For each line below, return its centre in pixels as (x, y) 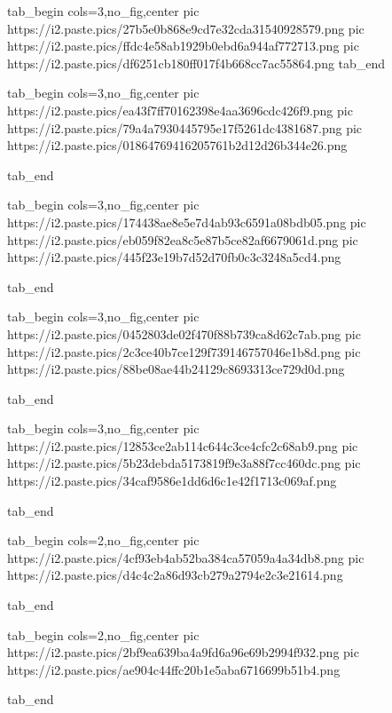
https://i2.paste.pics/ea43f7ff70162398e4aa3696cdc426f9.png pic (180, 110)
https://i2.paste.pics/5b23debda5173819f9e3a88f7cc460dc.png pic (184, 463)
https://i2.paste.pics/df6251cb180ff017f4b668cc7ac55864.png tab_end (196, 63)
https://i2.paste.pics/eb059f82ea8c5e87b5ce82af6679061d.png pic (183, 239)
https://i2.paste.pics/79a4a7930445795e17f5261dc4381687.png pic (185, 127)
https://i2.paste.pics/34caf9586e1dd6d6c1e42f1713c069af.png (172, 481)
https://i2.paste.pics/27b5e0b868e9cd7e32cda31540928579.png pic (186, 28)
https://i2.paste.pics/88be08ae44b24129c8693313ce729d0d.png (176, 369)
